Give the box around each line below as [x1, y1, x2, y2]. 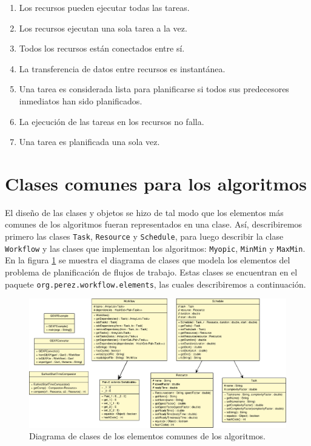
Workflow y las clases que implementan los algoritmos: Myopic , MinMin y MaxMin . [5, 242, 306, 254]
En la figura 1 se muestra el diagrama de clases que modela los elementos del [5, 254, 290, 266]
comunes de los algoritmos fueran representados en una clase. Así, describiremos [5, 218, 303, 231]
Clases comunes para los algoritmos [5, 171, 307, 195]
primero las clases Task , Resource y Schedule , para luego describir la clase [5, 230, 284, 243]
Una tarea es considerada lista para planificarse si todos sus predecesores [19, 83, 289, 95]
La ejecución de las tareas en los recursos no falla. [19, 115, 204, 127]
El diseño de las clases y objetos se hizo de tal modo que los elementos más [5, 206, 284, 218]
